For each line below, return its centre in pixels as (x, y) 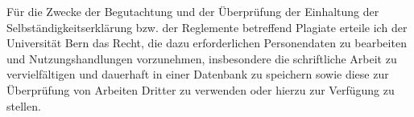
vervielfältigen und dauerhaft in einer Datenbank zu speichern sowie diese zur (198, 74)
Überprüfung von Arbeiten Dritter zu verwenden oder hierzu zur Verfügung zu (201, 89)
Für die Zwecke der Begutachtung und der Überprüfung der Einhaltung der (193, 11)
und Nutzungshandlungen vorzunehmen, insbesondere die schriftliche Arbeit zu (202, 58)
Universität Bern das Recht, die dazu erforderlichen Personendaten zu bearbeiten (207, 43)
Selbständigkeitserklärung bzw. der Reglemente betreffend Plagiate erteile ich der (207, 27)
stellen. (24, 105)
